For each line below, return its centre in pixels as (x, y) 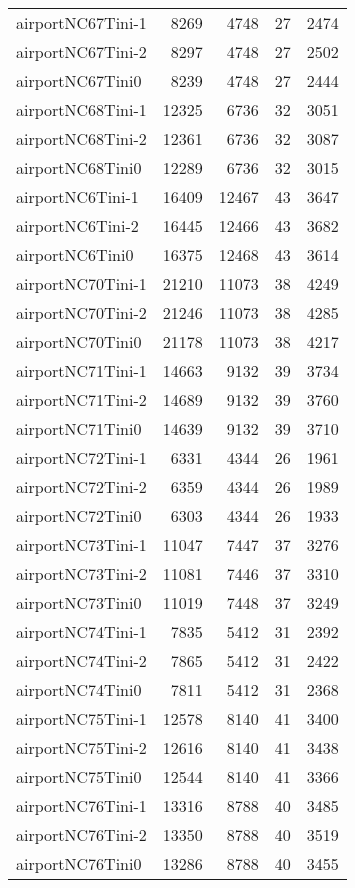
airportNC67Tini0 (79, 80)
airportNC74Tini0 (79, 689)
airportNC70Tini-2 (81, 312)
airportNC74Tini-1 (81, 631)
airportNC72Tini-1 (81, 457)
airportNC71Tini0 (79, 428)
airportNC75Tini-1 (81, 718)
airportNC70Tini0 (79, 341)
